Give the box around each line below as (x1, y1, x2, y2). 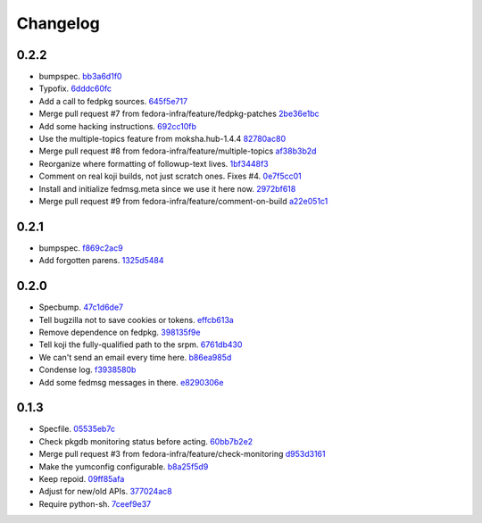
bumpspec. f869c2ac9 (38, 242, 124, 253)
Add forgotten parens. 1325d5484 (38, 255, 164, 266)
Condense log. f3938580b (38, 364, 137, 375)
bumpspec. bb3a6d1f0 (38, 71, 122, 82)
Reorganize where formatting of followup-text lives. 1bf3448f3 (38, 158, 269, 169)
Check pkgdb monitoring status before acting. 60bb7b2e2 (38, 436, 253, 446)
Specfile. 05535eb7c (38, 424, 116, 435)
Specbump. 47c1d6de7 (38, 302, 124, 312)
